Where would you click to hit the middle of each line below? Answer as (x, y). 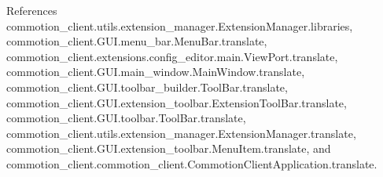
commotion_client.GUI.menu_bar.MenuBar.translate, (137, 41)
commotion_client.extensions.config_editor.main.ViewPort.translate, (172, 56)
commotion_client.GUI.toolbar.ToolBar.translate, (126, 118)
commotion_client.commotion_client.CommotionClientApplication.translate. (192, 163)
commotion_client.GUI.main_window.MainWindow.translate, (156, 72)
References (32, 10)
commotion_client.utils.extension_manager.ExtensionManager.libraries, (180, 25)
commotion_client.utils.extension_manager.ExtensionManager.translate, (181, 133)
